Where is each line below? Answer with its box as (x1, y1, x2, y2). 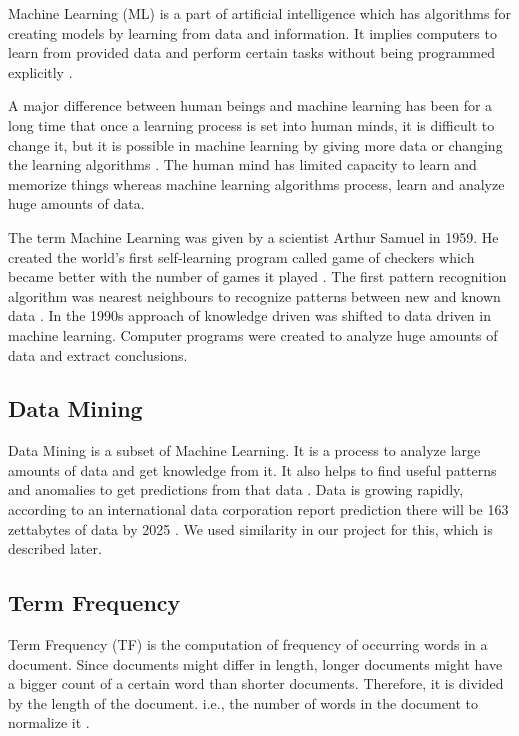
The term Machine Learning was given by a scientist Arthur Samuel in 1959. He (8, 226, 499, 247)
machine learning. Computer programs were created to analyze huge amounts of (8, 324, 498, 345)
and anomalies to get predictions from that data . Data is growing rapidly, (8, 479, 464, 500)
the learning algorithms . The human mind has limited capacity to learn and (8, 154, 477, 175)
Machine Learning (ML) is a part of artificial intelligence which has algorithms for (8, 3, 511, 23)
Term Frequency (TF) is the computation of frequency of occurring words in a (8, 634, 488, 655)
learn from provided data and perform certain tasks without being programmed (8, 42, 496, 63)
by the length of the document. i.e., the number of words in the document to (8, 692, 478, 713)
